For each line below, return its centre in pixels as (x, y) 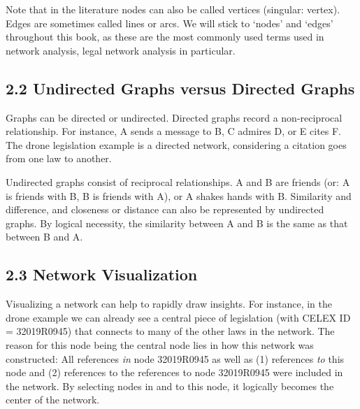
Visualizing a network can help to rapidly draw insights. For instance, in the (169, 304)
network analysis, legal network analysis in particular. (121, 50)
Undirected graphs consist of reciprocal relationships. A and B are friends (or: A (178, 181)
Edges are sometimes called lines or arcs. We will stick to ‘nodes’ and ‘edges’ (170, 23)
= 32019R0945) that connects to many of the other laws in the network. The (170, 331)
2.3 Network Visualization (102, 274)
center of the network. (53, 400)
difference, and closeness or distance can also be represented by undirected (165, 209)
